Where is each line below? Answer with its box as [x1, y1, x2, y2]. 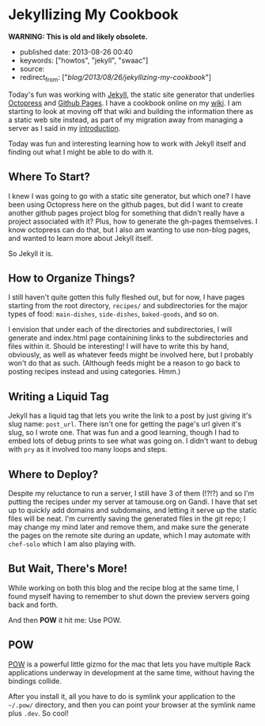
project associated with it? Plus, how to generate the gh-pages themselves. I [8, 216, 258, 226]
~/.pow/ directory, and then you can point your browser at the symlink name [8, 700, 256, 709]
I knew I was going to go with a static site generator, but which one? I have [8, 191, 252, 201]
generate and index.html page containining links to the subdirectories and [8, 333, 248, 342]
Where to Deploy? [8, 468, 99, 481]
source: [19, 63, 45, 73]
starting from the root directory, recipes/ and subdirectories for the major [8, 301, 248, 311]
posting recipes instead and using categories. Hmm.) [8, 367, 181, 376]
